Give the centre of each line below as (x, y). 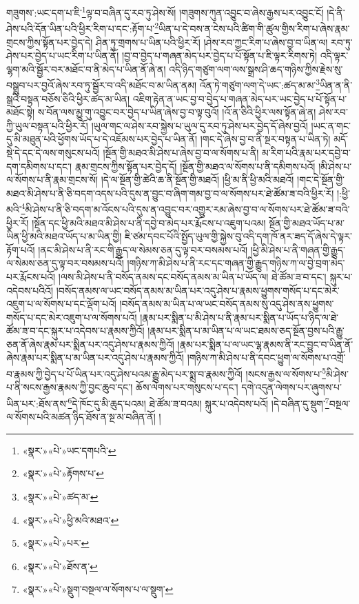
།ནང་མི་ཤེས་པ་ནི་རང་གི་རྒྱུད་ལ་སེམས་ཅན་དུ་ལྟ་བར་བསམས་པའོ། (143, 249)
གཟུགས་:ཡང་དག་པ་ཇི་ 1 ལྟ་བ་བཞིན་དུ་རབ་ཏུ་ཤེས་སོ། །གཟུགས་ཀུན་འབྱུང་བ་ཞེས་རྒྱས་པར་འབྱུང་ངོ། (165, 11)
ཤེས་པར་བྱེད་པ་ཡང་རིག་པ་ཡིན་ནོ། (63, 56)
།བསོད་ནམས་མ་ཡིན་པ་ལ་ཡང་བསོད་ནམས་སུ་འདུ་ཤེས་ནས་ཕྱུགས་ (227, 304)
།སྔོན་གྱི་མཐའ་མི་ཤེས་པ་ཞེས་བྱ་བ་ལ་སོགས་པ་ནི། (181, 152)
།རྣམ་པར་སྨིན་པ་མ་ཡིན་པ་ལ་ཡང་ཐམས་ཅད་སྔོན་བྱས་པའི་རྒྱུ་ (246, 331)
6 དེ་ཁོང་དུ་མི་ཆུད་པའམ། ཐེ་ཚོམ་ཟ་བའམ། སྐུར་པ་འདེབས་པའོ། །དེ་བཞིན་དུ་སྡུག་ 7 (198, 402)
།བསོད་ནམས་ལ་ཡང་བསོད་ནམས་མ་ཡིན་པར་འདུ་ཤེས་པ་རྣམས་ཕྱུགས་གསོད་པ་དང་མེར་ (198, 290)
